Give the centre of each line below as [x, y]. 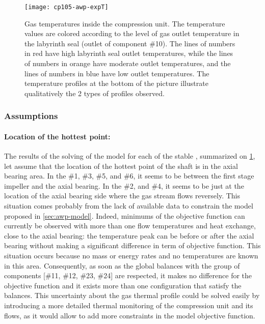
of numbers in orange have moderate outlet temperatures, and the [128, 63]
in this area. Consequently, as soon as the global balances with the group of [122, 265]
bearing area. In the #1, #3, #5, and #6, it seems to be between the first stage [129, 176]
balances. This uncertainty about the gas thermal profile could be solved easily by [132, 295]
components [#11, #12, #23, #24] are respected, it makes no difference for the [128, 275]
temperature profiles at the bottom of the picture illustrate [116, 83]
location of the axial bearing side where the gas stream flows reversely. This [122, 196]
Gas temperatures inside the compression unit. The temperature [125, 23]
